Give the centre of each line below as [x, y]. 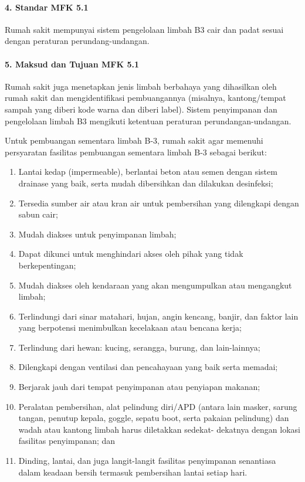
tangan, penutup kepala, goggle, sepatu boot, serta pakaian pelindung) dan [154, 418]
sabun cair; [38, 214]
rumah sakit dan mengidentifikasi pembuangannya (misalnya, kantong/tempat [145, 98]
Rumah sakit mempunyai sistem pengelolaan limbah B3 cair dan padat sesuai [144, 29]
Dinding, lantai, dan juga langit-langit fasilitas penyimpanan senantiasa [147, 461]
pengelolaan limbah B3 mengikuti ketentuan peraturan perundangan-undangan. [148, 120]
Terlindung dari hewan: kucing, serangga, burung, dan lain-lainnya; [139, 347]
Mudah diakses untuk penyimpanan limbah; [97, 234]
